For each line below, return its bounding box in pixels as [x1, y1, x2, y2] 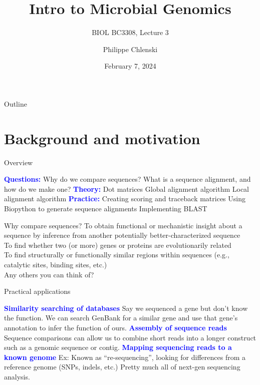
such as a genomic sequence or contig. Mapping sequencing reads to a [4, 342, 232, 352]
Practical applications [4, 286, 71, 296]
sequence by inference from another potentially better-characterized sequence [4, 230, 240, 240]
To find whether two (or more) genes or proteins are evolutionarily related [4, 239, 231, 250]
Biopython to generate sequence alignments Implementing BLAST [4, 203, 207, 213]
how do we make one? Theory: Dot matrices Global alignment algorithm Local [4, 183, 249, 194]
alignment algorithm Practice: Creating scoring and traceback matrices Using [4, 193, 245, 204]
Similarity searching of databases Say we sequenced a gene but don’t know [4, 302, 248, 313]
